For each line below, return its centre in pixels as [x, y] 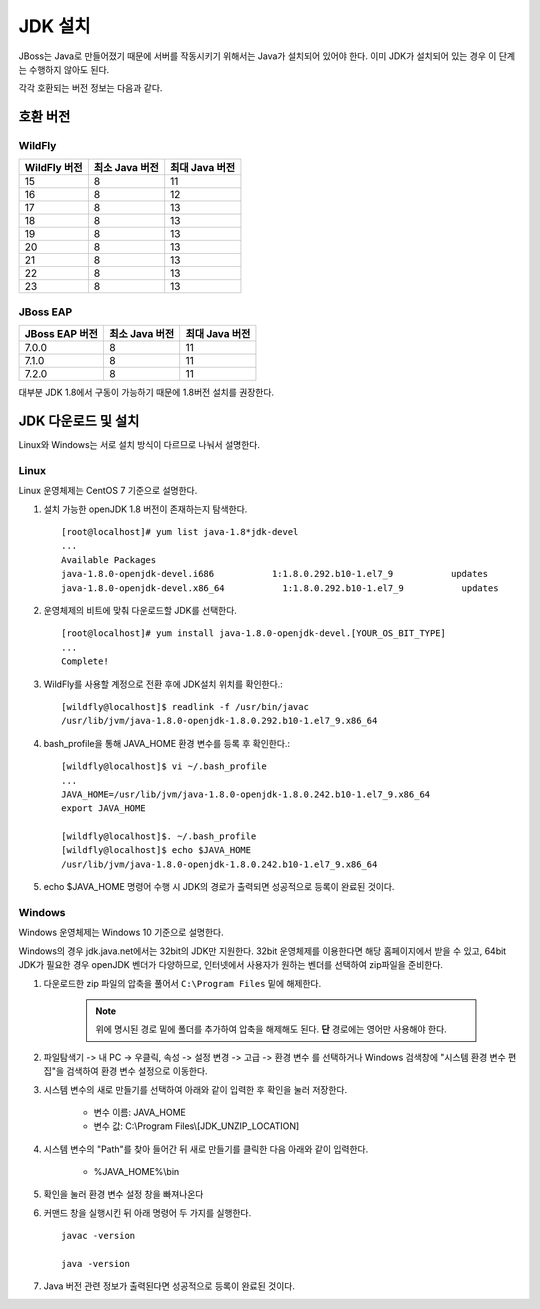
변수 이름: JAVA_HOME [140, 1112]
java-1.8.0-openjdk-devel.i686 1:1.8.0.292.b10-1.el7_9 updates [275, 574]
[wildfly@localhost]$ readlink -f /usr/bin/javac [185, 706]
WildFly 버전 [53, 168]
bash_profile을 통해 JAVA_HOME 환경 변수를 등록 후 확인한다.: [166, 743]
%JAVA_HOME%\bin [136, 1172]
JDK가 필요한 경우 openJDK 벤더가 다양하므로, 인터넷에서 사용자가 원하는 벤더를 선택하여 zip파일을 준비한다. [231, 965]
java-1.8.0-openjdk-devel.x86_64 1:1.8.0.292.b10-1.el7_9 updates [280, 588]
